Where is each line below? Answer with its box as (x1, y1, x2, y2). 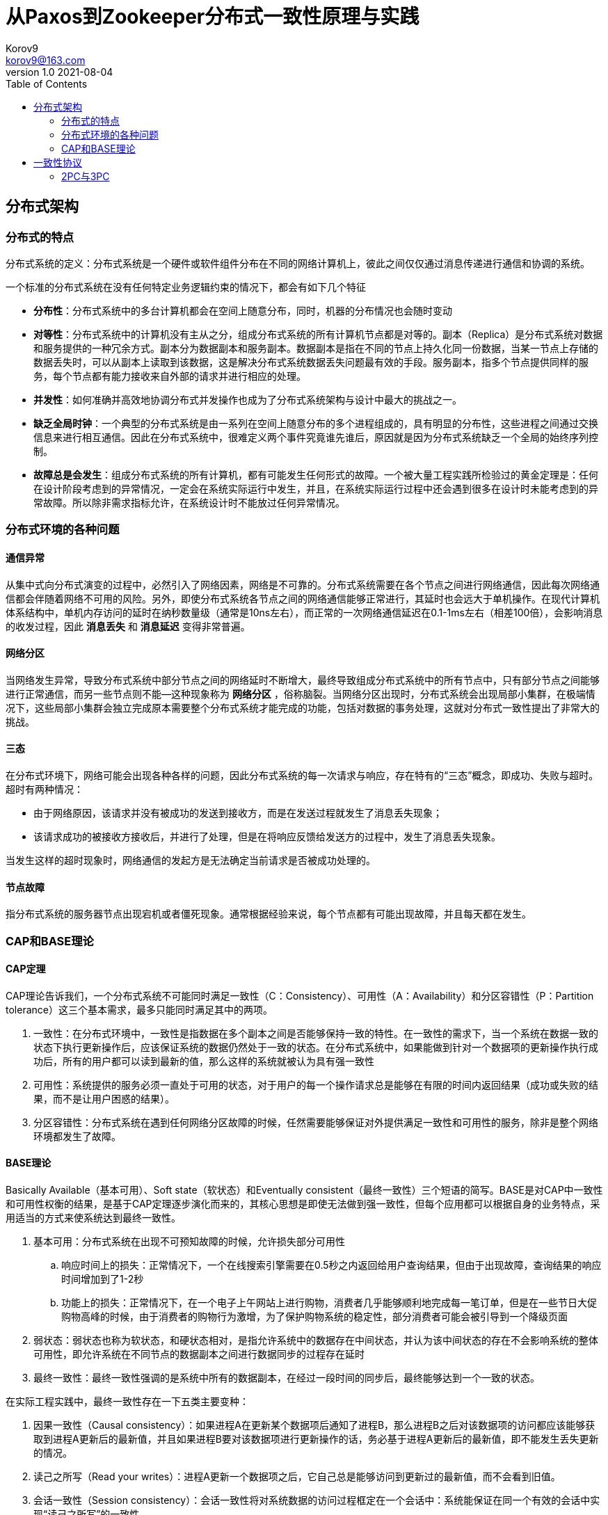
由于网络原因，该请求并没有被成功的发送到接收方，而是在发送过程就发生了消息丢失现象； (33, 807, 442, 819)
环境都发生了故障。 (33, 1130, 121, 1142)
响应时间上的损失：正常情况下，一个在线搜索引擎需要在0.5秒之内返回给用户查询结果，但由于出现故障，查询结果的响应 (61, 1259, 602, 1272)
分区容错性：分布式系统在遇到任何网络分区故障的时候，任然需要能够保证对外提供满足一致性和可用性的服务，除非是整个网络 (33, 1116, 598, 1128)
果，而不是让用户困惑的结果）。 (33, 1092, 175, 1105)
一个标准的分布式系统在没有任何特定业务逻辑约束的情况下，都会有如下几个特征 (6, 280, 366, 293)
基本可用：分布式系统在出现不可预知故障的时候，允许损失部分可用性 (33, 1235, 345, 1248)
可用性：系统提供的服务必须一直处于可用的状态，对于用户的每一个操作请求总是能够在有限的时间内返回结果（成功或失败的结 (33, 1078, 598, 1091)
